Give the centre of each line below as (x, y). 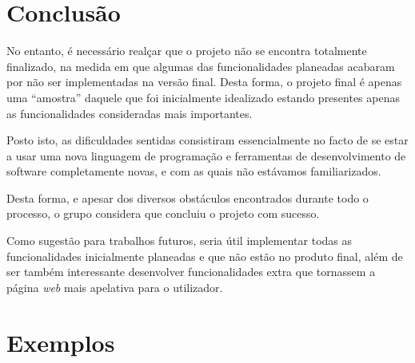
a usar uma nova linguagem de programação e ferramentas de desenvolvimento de (206, 155)
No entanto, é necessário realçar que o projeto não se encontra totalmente (187, 51)
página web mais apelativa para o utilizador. (115, 287)
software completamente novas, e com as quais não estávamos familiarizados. (194, 171)
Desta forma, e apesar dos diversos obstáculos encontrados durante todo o (188, 197)
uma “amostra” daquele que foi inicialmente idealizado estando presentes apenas (203, 97)
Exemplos (61, 342)
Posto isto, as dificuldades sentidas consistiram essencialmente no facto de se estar (207, 140)
